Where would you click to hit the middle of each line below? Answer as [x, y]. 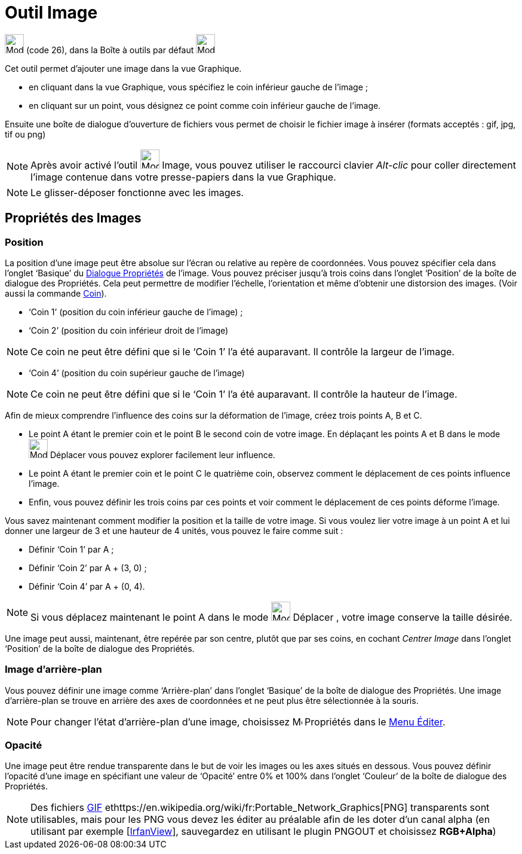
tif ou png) [25, 134]
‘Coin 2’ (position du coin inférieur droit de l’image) [129, 330]
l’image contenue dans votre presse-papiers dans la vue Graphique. [183, 177]
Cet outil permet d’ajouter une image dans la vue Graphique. [123, 68]
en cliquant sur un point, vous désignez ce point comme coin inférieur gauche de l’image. [205, 105]
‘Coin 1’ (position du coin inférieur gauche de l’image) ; [136, 312]
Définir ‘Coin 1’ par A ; [71, 549]
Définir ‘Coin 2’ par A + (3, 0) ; [88, 568]
